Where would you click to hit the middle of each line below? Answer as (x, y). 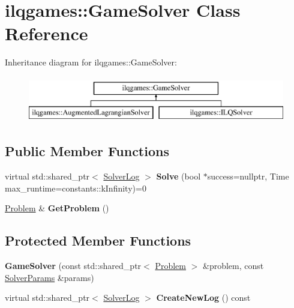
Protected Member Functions (98, 240)
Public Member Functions (87, 151)
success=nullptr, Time (248, 176)
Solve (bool (178, 176)
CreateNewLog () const (203, 297)
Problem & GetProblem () (57, 208)
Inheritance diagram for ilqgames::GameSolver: (91, 62)
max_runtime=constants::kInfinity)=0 (76, 188)
